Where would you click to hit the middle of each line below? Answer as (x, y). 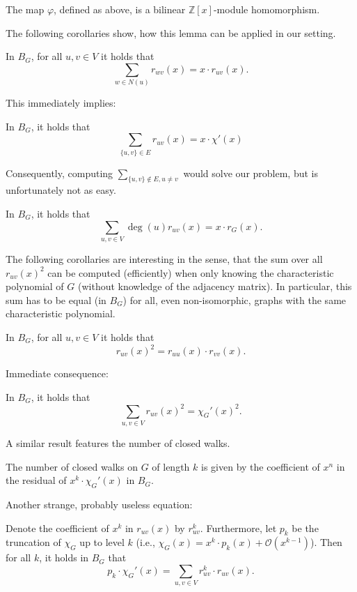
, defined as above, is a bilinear (120, 9)
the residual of (36, 480)
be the (305, 528)
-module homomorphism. (267, 9)
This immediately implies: (61, 103)
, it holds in (64, 557)
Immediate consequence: (57, 373)
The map (25, 9)
